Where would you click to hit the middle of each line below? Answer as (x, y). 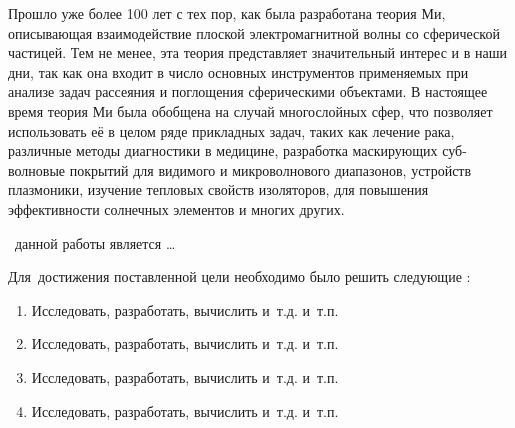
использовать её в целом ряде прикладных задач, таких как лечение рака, (231, 130)
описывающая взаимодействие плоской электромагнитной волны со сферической (254, 32)
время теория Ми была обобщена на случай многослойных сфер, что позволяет (250, 110)
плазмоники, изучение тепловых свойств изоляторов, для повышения (218, 189)
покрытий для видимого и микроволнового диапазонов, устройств (270, 169)
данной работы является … (95, 242)
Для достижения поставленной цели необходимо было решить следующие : (239, 276)
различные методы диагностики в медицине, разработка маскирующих (223, 150)
